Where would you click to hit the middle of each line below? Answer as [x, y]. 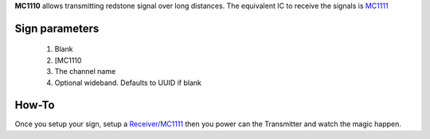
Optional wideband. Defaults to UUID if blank [128, 83]
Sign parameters [57, 28]
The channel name [85, 71]
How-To [35, 105]
